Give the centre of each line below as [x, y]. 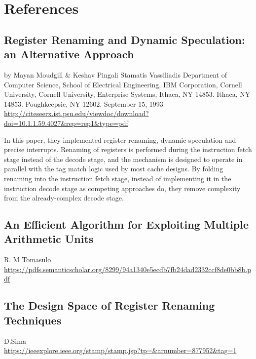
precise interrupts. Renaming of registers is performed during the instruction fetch [128, 149]
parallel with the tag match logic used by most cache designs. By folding [114, 169]
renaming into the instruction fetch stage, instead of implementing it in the [118, 178]
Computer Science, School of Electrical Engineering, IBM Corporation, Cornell [123, 84]
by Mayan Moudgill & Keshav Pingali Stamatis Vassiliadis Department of [115, 74]
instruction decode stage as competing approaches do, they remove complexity [122, 188]
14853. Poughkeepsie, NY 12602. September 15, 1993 [84, 103]
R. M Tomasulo [28, 259]
